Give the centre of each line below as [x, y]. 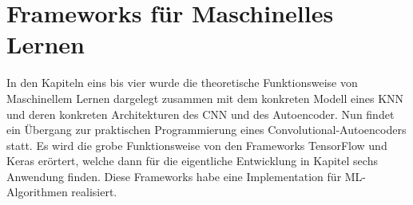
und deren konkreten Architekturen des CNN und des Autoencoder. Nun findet [201, 114]
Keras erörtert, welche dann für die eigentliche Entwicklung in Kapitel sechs [192, 161]
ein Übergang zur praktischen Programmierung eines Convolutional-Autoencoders [206, 130]
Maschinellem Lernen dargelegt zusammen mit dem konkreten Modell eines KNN [205, 98]
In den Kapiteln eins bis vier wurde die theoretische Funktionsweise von [182, 83]
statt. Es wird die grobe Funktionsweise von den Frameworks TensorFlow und [197, 145]
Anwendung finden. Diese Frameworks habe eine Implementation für [174, 176]
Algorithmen [37, 192]
